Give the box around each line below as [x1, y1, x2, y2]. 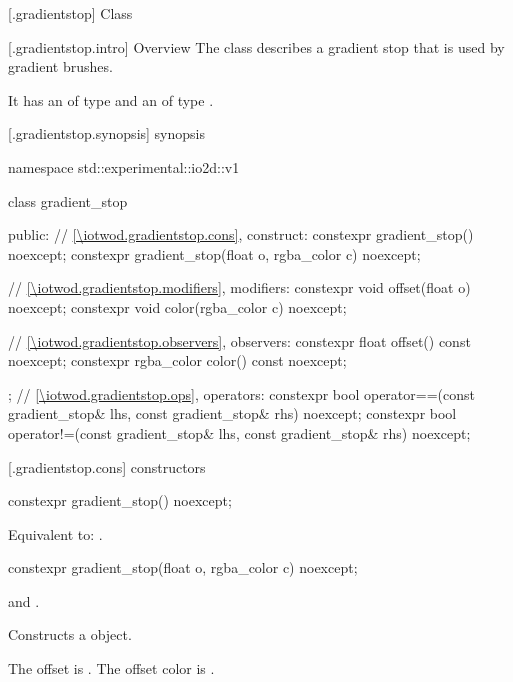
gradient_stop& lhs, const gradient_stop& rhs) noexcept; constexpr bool [8, 403, 457, 424]
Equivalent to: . [8, 523, 103, 544]
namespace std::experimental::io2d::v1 [8, 156, 240, 177]
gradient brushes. [8, 56, 113, 77]
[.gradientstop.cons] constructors [8, 456, 206, 477]
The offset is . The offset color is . [8, 658, 215, 679]
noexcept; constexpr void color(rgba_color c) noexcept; [8, 296, 347, 317]
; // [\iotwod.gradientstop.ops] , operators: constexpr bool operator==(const [8, 383, 475, 404]
